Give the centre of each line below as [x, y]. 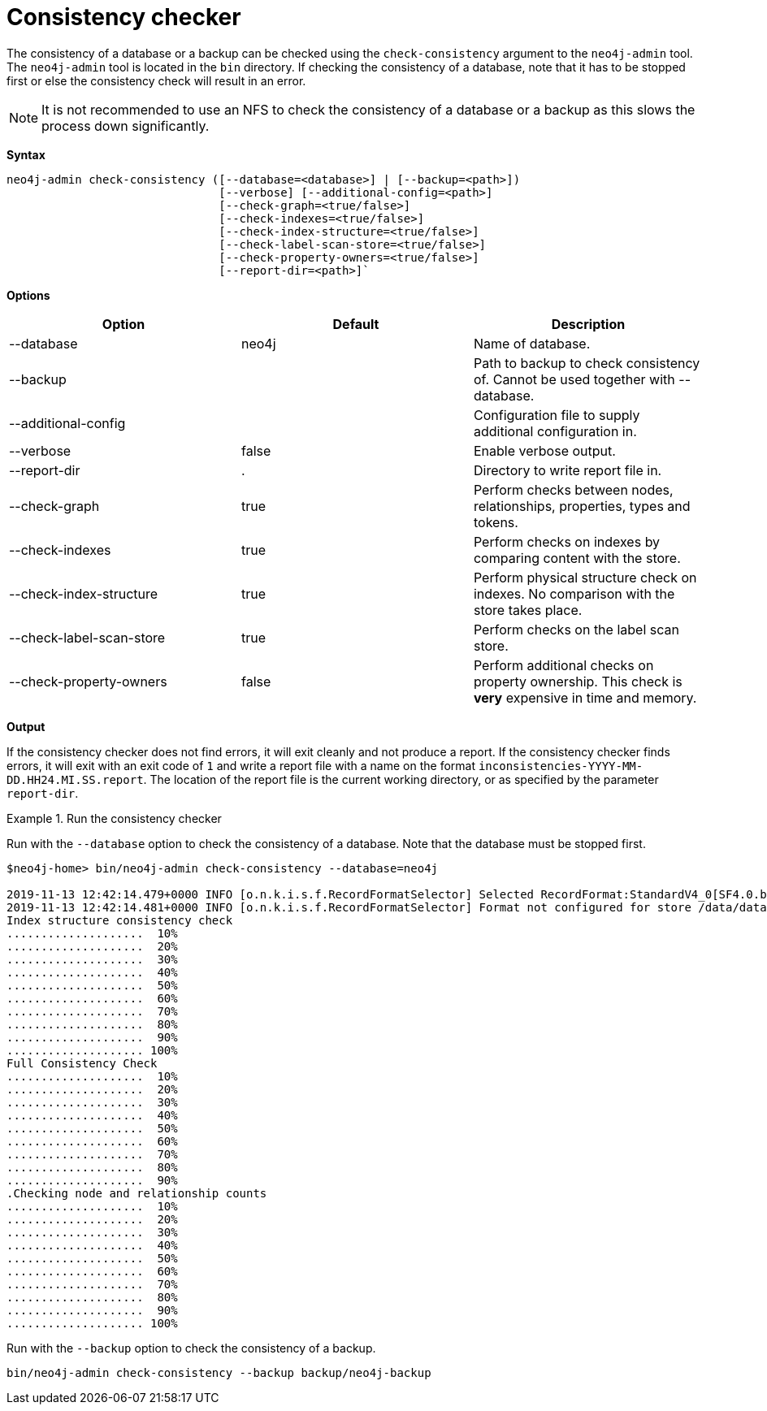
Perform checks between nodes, [573, 489]
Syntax [26, 154]
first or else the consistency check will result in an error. [156, 80]
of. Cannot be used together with [574, 379]
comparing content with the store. [577, 558]
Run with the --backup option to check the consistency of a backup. [191, 1348]
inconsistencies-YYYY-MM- [561, 766]
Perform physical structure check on [585, 577]
